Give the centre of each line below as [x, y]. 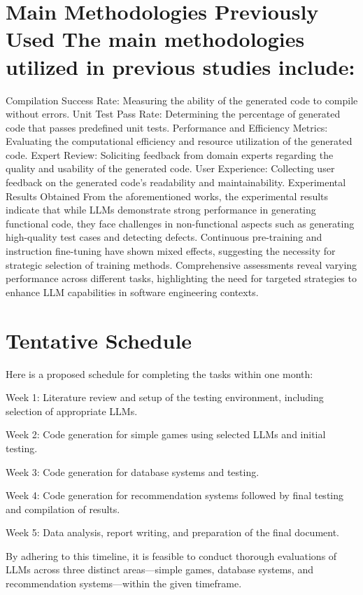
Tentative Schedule [99, 340]
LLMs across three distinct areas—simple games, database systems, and [159, 569]
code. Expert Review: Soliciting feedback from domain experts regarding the [170, 154]
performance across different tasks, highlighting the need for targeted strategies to [181, 278]
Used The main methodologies [155, 39]
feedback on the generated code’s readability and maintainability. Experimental [176, 182]
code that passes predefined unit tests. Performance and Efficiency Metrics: [167, 127]
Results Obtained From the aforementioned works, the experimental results [167, 196]
